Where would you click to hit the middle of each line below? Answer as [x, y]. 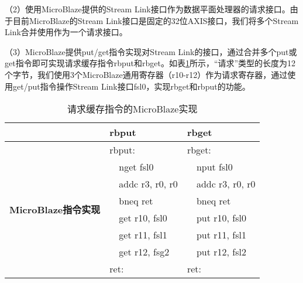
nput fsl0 [214, 167]
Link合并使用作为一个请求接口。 [66, 32]
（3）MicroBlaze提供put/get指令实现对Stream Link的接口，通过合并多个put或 [151, 51]
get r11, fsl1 [143, 235]
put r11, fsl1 [221, 235]
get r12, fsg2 [144, 252]
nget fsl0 [136, 167]
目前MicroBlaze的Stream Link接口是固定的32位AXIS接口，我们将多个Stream [156, 20]
